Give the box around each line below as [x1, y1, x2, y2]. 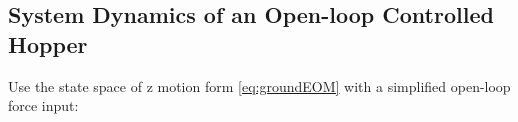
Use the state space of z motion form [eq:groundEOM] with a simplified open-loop [8, 75, 511, 96]
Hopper [8, 28, 88, 59]
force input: [8, 95, 79, 116]
